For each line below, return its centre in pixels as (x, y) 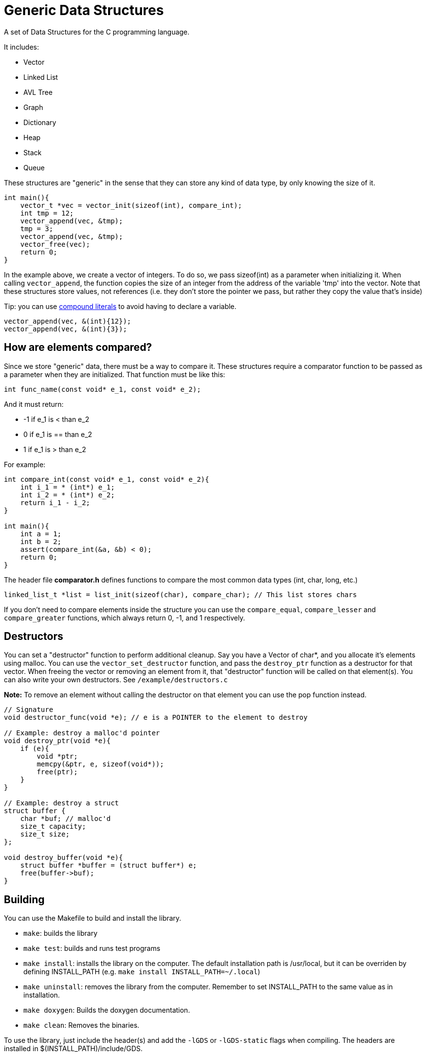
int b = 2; (41, 541)
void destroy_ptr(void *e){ (57, 741)
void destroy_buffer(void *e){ (64, 858)
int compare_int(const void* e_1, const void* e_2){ (107, 479)
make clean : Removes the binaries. (82, 1025)
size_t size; (45, 834)
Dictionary (40, 122)
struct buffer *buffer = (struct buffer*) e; (109, 865)
